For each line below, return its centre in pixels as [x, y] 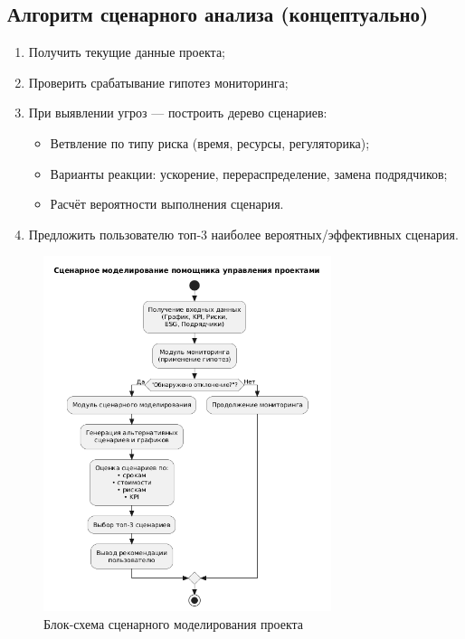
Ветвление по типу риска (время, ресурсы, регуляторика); [210, 142]
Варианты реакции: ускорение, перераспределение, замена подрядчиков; [249, 173]
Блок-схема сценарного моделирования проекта [174, 624]
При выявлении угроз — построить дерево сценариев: [178, 113]
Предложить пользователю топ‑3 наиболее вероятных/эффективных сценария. [243, 234]
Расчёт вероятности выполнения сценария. [167, 204]
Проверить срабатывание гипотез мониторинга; [158, 82]
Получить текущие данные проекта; [127, 52]
